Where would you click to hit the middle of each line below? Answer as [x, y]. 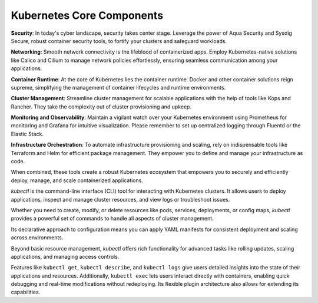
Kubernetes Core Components [87, 15]
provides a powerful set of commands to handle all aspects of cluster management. [112, 219]
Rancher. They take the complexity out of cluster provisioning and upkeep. [101, 107]
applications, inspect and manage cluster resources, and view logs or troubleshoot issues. [120, 199]
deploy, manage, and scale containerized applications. [77, 180]
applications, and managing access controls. [65, 256]
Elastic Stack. [27, 134]
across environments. [37, 238]
